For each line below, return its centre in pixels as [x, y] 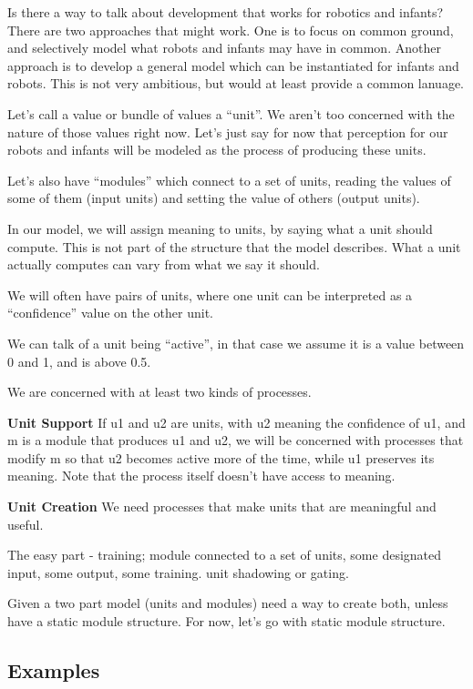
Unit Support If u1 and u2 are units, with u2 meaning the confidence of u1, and [236, 422]
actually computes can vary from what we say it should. [164, 264]
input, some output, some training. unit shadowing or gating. [178, 572]
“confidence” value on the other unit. [110, 313]
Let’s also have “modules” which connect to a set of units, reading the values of [229, 180]
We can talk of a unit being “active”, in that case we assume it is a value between [236, 343]
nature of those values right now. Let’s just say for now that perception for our [228, 132]
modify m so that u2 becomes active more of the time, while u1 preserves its [221, 457]
